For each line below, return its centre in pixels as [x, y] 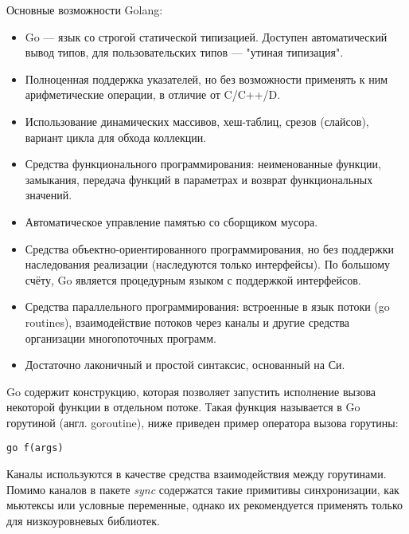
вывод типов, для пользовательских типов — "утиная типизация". [184, 52]
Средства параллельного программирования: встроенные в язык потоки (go [207, 306]
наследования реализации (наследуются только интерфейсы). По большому [208, 264]
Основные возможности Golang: [85, 10]
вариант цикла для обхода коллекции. [116, 137]
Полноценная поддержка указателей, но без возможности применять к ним [206, 79]
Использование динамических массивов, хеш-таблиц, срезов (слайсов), [197, 121]
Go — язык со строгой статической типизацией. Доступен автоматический [206, 36]
